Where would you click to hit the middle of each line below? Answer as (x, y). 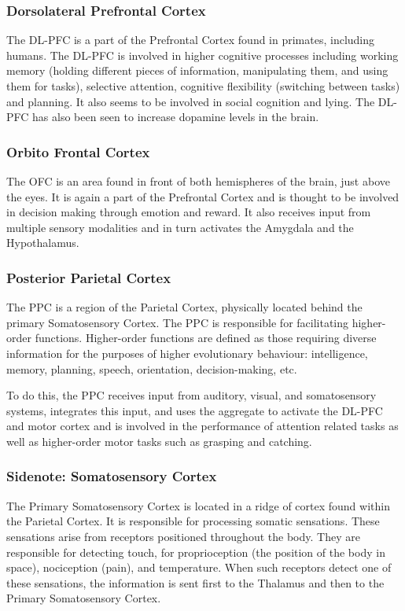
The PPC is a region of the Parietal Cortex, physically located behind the (184, 307)
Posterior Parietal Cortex (89, 277)
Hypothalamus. (43, 243)
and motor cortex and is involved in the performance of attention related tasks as (202, 426)
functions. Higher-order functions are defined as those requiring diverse (206, 338)
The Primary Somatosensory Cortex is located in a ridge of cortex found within (198, 505)
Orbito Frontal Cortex (78, 151)
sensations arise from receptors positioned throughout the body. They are (183, 536)
